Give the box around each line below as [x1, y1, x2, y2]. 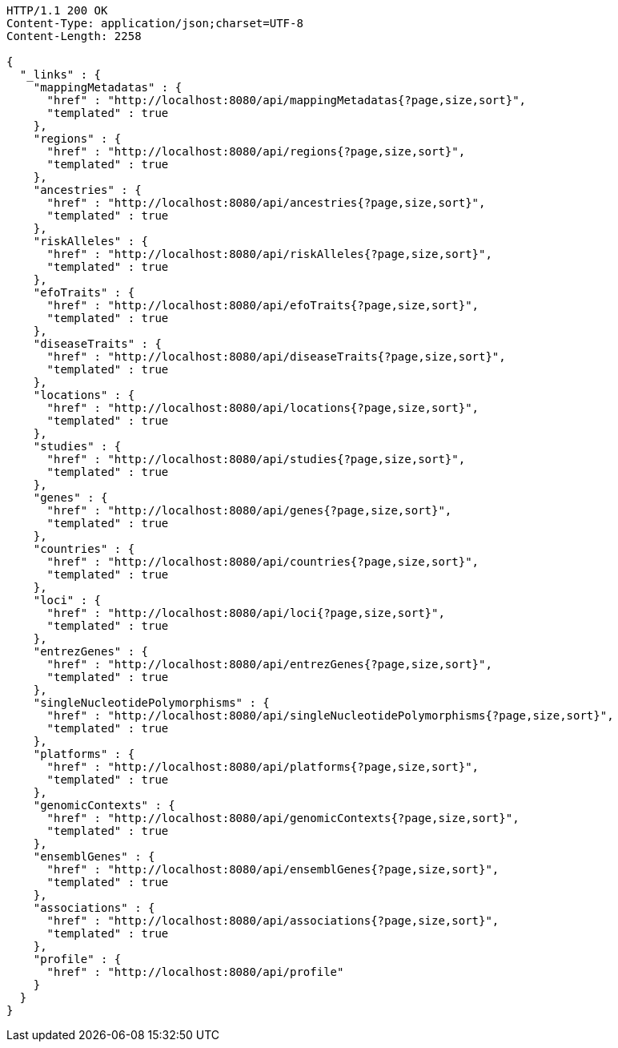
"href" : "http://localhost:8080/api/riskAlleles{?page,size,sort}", [46, 248, 492, 260]
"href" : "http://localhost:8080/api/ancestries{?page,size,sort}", [46, 196, 486, 209]
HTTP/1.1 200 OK [6, 4, 108, 17]
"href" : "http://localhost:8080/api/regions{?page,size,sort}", [46, 145, 466, 158]
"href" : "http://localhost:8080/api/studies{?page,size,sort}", [46, 453, 466, 466]
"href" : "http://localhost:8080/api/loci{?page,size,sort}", [46, 607, 445, 619]
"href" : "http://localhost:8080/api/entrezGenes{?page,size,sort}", [46, 658, 492, 671]
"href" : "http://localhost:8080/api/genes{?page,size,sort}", [46, 504, 452, 517]
